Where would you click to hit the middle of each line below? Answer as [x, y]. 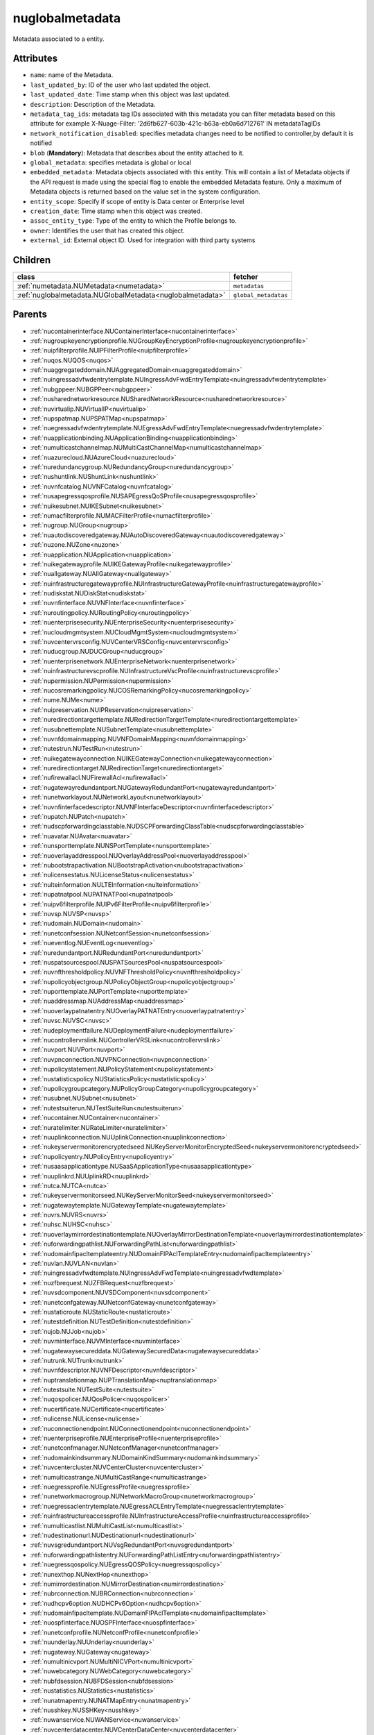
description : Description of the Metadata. [93, 104]
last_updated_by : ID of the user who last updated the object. [120, 85]
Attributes [35, 59]
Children [32, 260]
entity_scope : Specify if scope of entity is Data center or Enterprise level [137, 201]
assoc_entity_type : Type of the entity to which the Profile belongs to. [133, 221]
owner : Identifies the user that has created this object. [107, 230]
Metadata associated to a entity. [59, 39]
